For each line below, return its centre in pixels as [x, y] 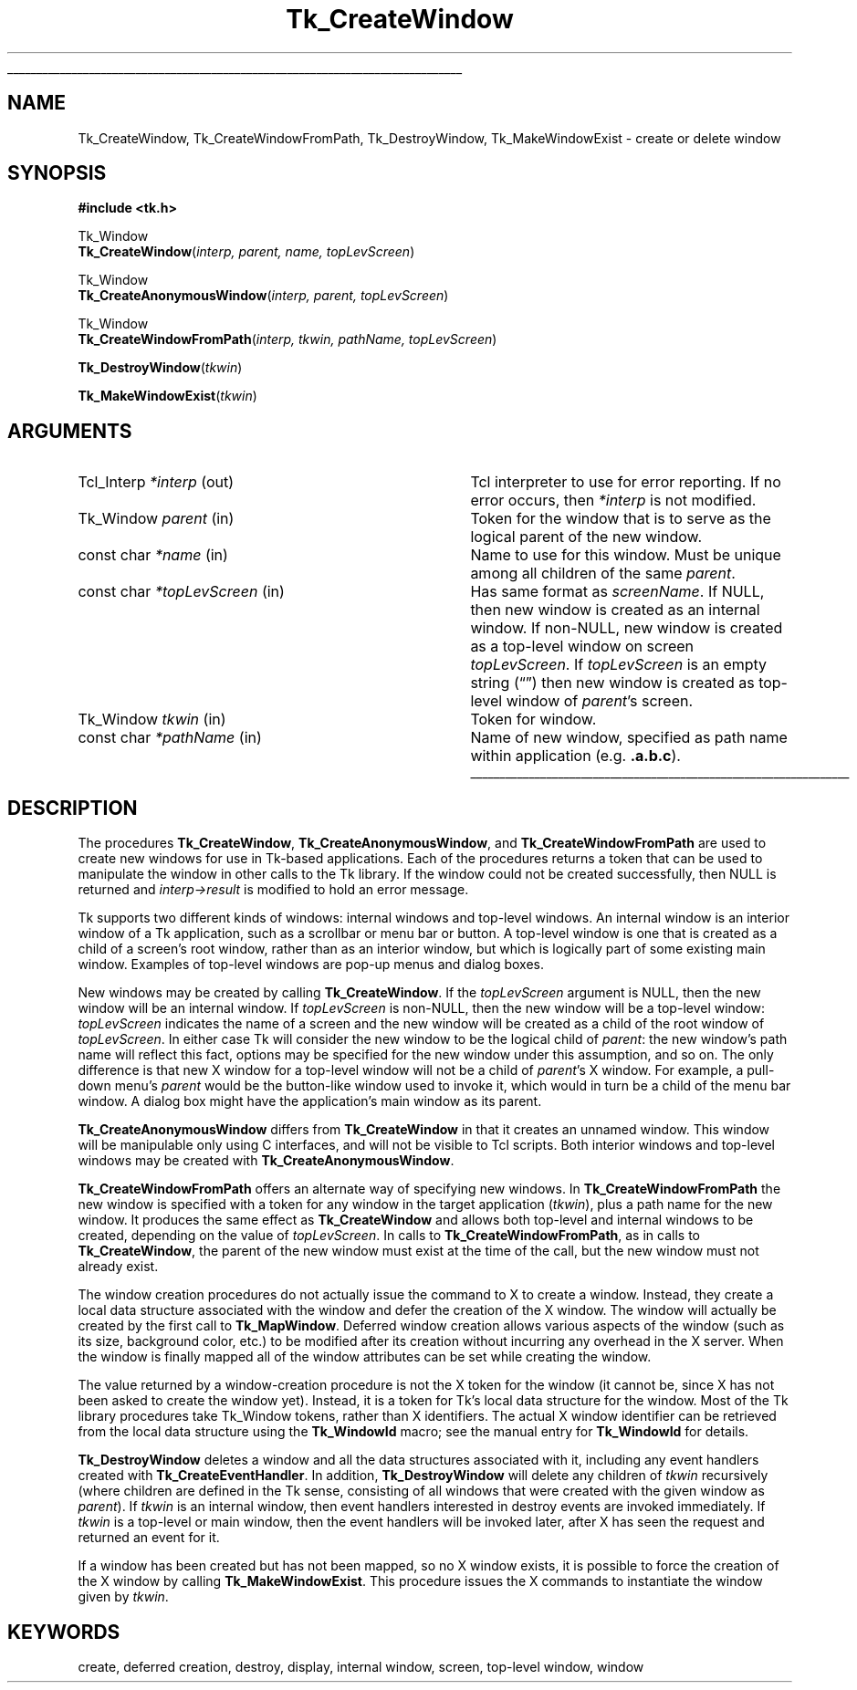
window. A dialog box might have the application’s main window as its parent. [310, 1101]
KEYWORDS [64, 1632]
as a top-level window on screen [582, 647]
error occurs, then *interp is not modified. [613, 501]
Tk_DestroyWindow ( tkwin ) [160, 368]
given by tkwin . [123, 1597]
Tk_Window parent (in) [156, 519]
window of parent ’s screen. [600, 701]
